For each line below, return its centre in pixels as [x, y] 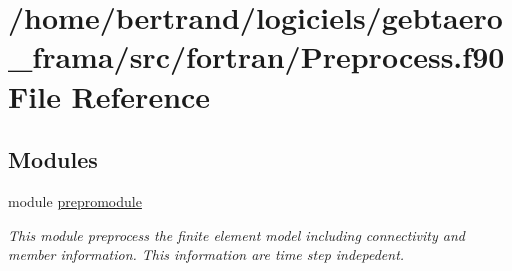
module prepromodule [75, 200]
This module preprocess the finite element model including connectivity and [236, 234]
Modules [53, 159]
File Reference [109, 95]
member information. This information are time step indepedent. [206, 254]
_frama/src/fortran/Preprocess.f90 [256, 56]
